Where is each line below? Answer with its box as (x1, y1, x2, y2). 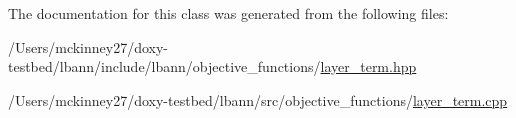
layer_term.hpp (320, 56, 417, 77)
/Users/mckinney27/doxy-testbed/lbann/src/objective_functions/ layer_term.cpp (8, 89, 508, 110)
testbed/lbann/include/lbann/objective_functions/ (8, 56, 321, 77)
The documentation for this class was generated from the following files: (8, 3, 449, 23)
